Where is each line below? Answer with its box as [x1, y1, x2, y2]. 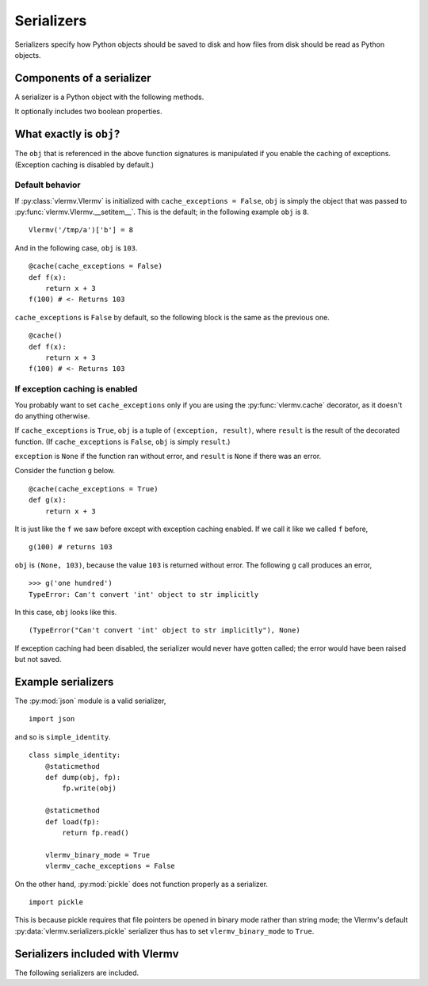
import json [29, 714, 75, 724]
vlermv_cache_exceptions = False [44, 862, 176, 871]
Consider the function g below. [14, 466, 115, 476]
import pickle [29, 897, 83, 907]
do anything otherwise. [14, 411, 90, 420]
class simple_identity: [29, 751, 121, 760]
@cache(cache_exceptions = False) [29, 262, 162, 271]
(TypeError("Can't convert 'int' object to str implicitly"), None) [29, 626, 300, 635]
